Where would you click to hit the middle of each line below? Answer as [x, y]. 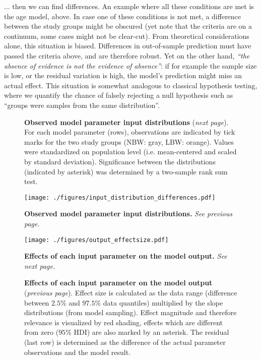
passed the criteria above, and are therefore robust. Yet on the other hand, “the [127, 55]
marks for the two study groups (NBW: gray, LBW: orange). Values [129, 141]
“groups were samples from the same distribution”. [82, 105]
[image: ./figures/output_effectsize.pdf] [96, 240]
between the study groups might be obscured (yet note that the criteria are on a [128, 26]
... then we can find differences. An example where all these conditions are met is [129, 6]
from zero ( [42, 332]
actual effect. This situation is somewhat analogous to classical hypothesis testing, [131, 85]
